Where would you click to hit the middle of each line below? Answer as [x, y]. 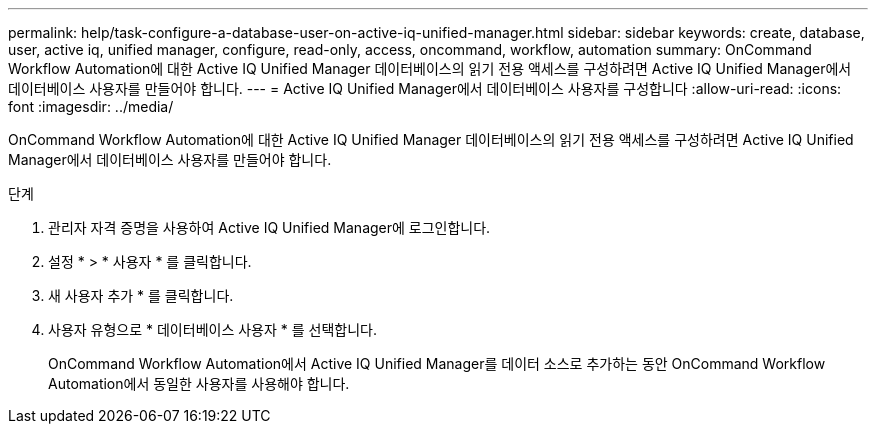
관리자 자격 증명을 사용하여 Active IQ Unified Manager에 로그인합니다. [269, 227]
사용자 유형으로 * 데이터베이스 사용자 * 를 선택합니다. [212, 329]
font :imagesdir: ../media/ [91, 106]
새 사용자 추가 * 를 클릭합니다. [141, 295]
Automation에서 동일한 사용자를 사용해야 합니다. [199, 383]
